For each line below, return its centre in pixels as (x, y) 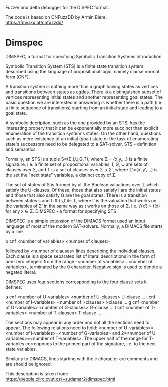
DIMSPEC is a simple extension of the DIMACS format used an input (75, 221)
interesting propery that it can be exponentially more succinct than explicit (82, 128)
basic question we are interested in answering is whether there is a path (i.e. (84, 102)
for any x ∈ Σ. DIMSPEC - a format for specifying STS (61, 211)
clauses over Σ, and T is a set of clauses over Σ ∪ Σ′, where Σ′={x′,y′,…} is (81, 169)
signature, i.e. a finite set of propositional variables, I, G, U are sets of (77, 164)
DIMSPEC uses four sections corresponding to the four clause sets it (76, 282)
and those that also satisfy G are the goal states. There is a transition (76, 195)
